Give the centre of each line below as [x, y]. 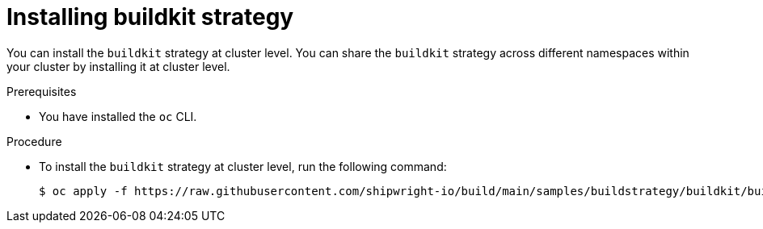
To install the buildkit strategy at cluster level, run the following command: [243, 166]
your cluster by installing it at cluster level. [118, 66]
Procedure [34, 141]
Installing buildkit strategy [150, 17]
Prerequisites [42, 91]
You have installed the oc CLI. [118, 116]
